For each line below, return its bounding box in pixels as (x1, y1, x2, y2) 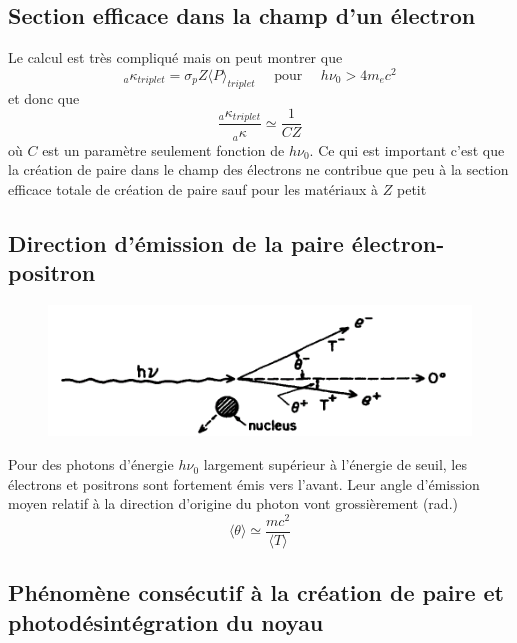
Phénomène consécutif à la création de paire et (8, 577, 504, 608)
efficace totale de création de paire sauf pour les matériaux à (8, 178, 379, 199)
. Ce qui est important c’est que (309, 139, 505, 160)
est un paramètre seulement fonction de (42, 139, 285, 160)
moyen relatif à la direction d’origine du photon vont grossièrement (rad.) (8, 493, 458, 514)
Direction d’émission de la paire (8, 227, 344, 258)
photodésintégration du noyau (8, 606, 324, 637)
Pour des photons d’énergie (8, 454, 174, 475)
